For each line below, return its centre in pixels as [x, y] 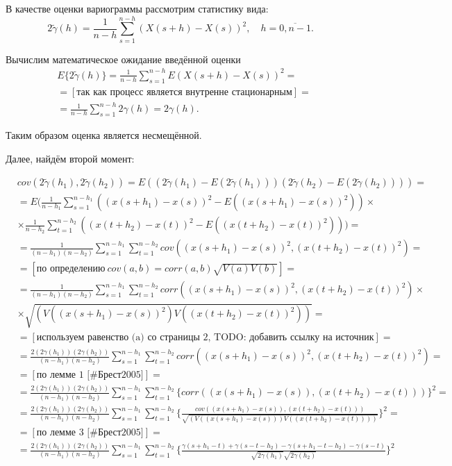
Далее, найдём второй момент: [70, 158]
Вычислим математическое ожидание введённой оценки [123, 59]
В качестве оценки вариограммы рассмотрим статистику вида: [137, 8]
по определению [71, 269]
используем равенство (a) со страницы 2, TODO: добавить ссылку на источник [205, 337]
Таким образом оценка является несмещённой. [104, 135]
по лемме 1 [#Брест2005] [90, 375]
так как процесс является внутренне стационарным [184, 92]
